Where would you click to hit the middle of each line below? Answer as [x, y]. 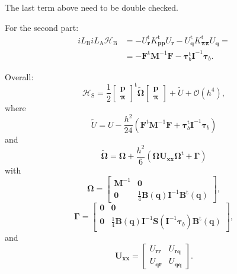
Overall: [19, 76]
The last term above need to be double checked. [92, 7]
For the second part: [42, 27]
